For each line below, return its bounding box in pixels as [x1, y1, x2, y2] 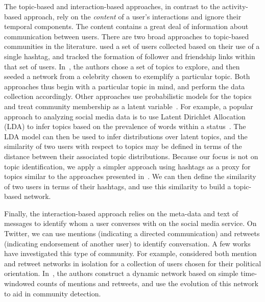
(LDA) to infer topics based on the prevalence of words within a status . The [4, 121, 246, 132]
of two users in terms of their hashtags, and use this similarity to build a [4, 181, 231, 191]
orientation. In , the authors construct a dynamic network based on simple [4, 268, 238, 279]
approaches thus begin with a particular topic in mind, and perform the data [4, 81, 245, 91]
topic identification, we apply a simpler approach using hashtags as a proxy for [4, 161, 251, 171]
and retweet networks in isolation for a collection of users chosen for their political [4, 258, 261, 268]
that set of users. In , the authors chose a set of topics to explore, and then [4, 61, 240, 71]
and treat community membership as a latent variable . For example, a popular [4, 100, 253, 111]
